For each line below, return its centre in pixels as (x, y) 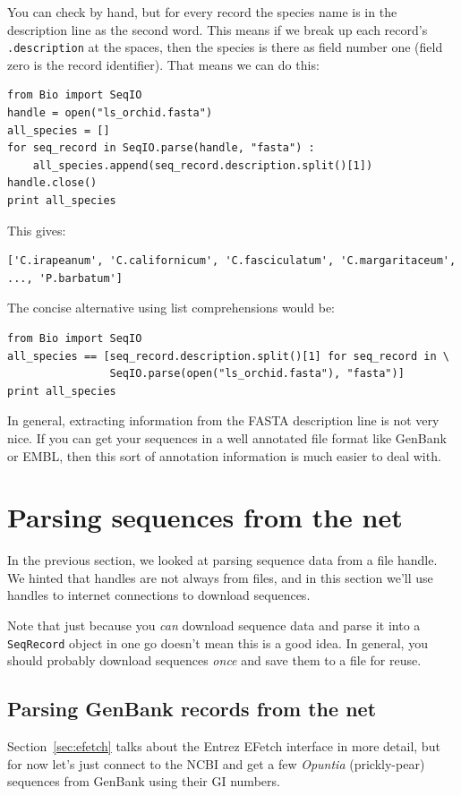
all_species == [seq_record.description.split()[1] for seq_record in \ (228, 356)
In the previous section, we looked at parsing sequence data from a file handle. (222, 560)
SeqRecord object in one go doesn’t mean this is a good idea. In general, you (218, 642)
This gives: (37, 230)
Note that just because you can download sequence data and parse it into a (214, 625)
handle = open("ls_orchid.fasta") (110, 113)
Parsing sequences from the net (205, 517)
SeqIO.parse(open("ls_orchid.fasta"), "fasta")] (257, 374)
